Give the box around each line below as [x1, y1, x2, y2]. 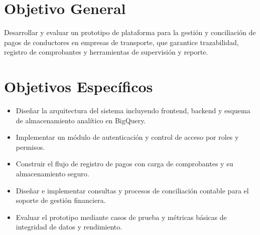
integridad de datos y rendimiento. [16, 221, 122, 232]
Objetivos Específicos [4, 76, 153, 97]
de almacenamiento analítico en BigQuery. [16, 115, 146, 125]
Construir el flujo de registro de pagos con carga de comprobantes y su [16, 158, 233, 169]
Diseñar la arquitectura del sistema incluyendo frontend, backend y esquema [16, 105, 250, 116]
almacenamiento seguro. [16, 168, 89, 178]
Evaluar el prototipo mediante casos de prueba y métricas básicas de [16, 211, 227, 222]
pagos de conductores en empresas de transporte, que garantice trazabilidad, [4, 37, 239, 47]
